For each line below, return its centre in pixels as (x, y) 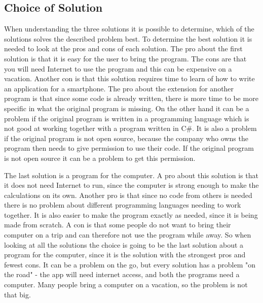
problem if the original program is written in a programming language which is (127, 118)
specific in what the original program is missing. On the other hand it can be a (127, 108)
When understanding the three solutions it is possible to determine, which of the (129, 29)
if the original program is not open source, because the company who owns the (126, 138)
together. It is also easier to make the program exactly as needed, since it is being (131, 214)
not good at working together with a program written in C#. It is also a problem (130, 128)
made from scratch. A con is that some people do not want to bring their (118, 225)
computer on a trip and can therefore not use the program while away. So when (128, 235)
